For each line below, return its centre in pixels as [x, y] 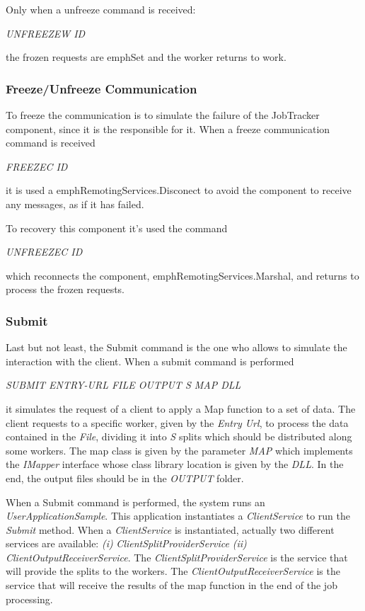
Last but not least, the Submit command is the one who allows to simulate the [176, 347]
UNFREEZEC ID [44, 252]
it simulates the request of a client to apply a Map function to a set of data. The [181, 408]
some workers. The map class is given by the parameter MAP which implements [179, 450]
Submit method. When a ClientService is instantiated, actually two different [170, 529]
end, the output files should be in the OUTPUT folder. [125, 478]
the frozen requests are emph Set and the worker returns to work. [146, 57]
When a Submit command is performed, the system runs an [135, 502]
